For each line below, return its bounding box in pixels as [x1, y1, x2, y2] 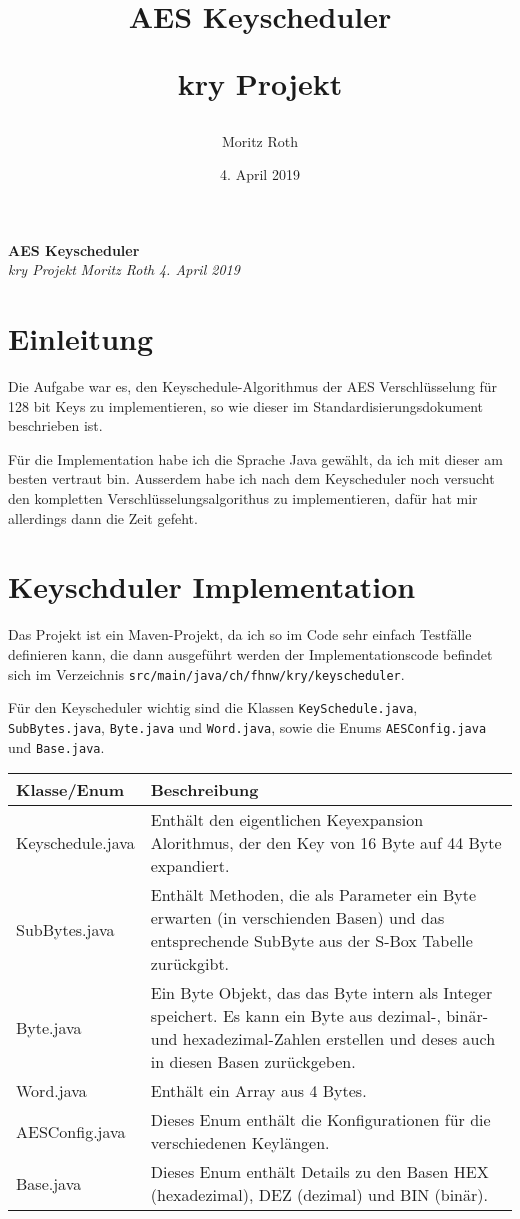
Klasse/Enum [16, 778, 124, 802]
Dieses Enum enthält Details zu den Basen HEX [150, 1160, 489, 1184]
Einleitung [8, 318, 154, 359]
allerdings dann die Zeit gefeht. [8, 507, 198, 528]
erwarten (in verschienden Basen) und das [150, 906, 445, 930]
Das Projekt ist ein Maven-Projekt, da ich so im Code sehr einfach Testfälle [8, 624, 472, 645]
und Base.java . [8, 736, 105, 757]
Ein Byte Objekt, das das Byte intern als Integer [150, 981, 493, 1005]
